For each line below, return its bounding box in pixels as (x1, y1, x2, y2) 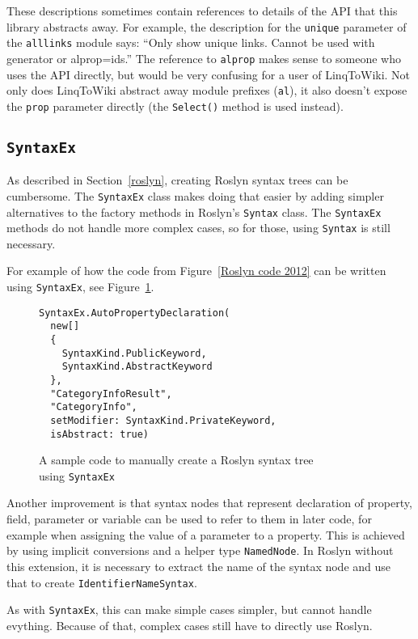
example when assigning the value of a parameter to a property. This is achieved (6, 526, 405, 543)
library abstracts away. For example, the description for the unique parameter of (6, 18, 407, 35)
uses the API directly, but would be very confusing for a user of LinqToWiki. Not (6, 66, 411, 83)
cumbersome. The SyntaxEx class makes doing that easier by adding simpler (6, 187, 384, 204)
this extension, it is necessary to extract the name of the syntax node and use (6, 557, 391, 574)
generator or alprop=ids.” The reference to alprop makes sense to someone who (6, 49, 402, 66)
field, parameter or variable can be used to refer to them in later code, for (6, 510, 372, 527)
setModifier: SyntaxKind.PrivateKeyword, (50, 414, 277, 426)
